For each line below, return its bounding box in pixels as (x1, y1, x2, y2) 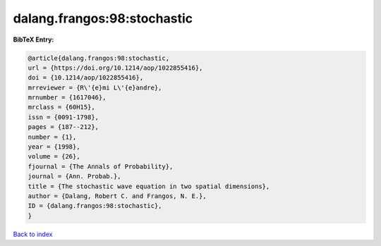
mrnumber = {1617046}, (28, 94, 107, 102)
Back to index (13, 230, 53, 238)
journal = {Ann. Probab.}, (28, 173, 121, 180)
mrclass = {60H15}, (28, 103, 95, 111)
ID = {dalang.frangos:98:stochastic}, (28, 202, 162, 210)
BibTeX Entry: (13, 35, 54, 44)
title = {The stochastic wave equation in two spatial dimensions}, (28, 182, 270, 190)
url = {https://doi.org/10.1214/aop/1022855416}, (28, 63, 203, 72)
